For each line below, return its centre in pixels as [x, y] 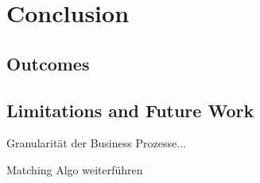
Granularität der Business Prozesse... [96, 143]
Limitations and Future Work [130, 110]
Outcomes [48, 63]
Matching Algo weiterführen [75, 169]
